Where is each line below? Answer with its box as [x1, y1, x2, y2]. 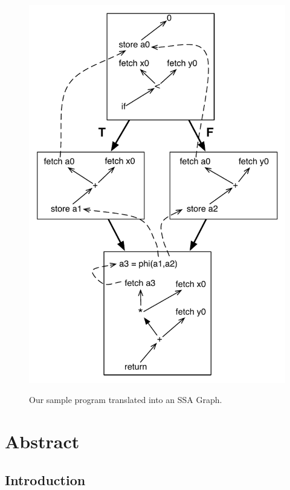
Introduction [5, 470, 86, 489]
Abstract [5, 428, 80, 453]
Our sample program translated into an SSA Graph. [29, 393, 222, 406]
